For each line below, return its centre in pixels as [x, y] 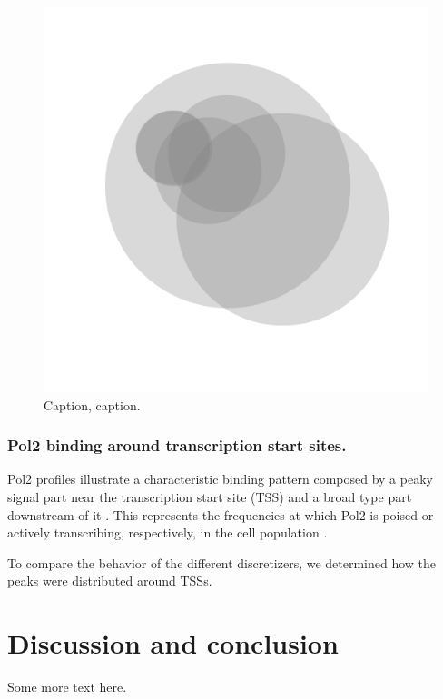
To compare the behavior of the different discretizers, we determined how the [222, 562]
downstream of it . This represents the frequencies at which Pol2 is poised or [221, 514]
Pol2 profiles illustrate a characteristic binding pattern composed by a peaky [220, 479]
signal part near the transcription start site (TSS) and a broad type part [210, 497]
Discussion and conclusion [173, 643]
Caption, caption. [92, 404]
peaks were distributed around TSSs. [110, 581]
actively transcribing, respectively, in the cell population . [167, 532]
